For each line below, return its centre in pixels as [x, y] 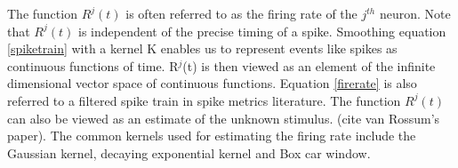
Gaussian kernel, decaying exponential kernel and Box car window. [189, 152]
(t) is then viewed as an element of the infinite [309, 65]
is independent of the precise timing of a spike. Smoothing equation [262, 31]
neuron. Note [415, 13]
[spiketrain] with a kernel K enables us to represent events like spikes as [202, 48]
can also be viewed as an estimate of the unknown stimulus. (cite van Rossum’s [224, 118]
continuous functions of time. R [93, 65]
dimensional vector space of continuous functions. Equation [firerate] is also [212, 83]
